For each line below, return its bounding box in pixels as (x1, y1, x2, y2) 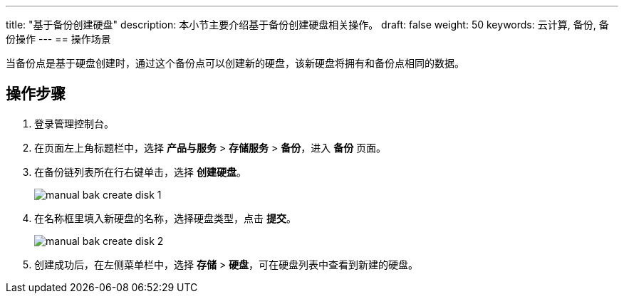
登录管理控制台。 (34, 117, 114, 130)
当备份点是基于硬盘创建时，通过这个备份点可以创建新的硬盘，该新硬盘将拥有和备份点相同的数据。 (6, 57, 464, 69)
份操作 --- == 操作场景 (6, 33, 111, 45)
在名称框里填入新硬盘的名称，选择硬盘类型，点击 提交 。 (34, 211, 296, 224)
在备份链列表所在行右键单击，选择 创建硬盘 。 (34, 165, 246, 178)
